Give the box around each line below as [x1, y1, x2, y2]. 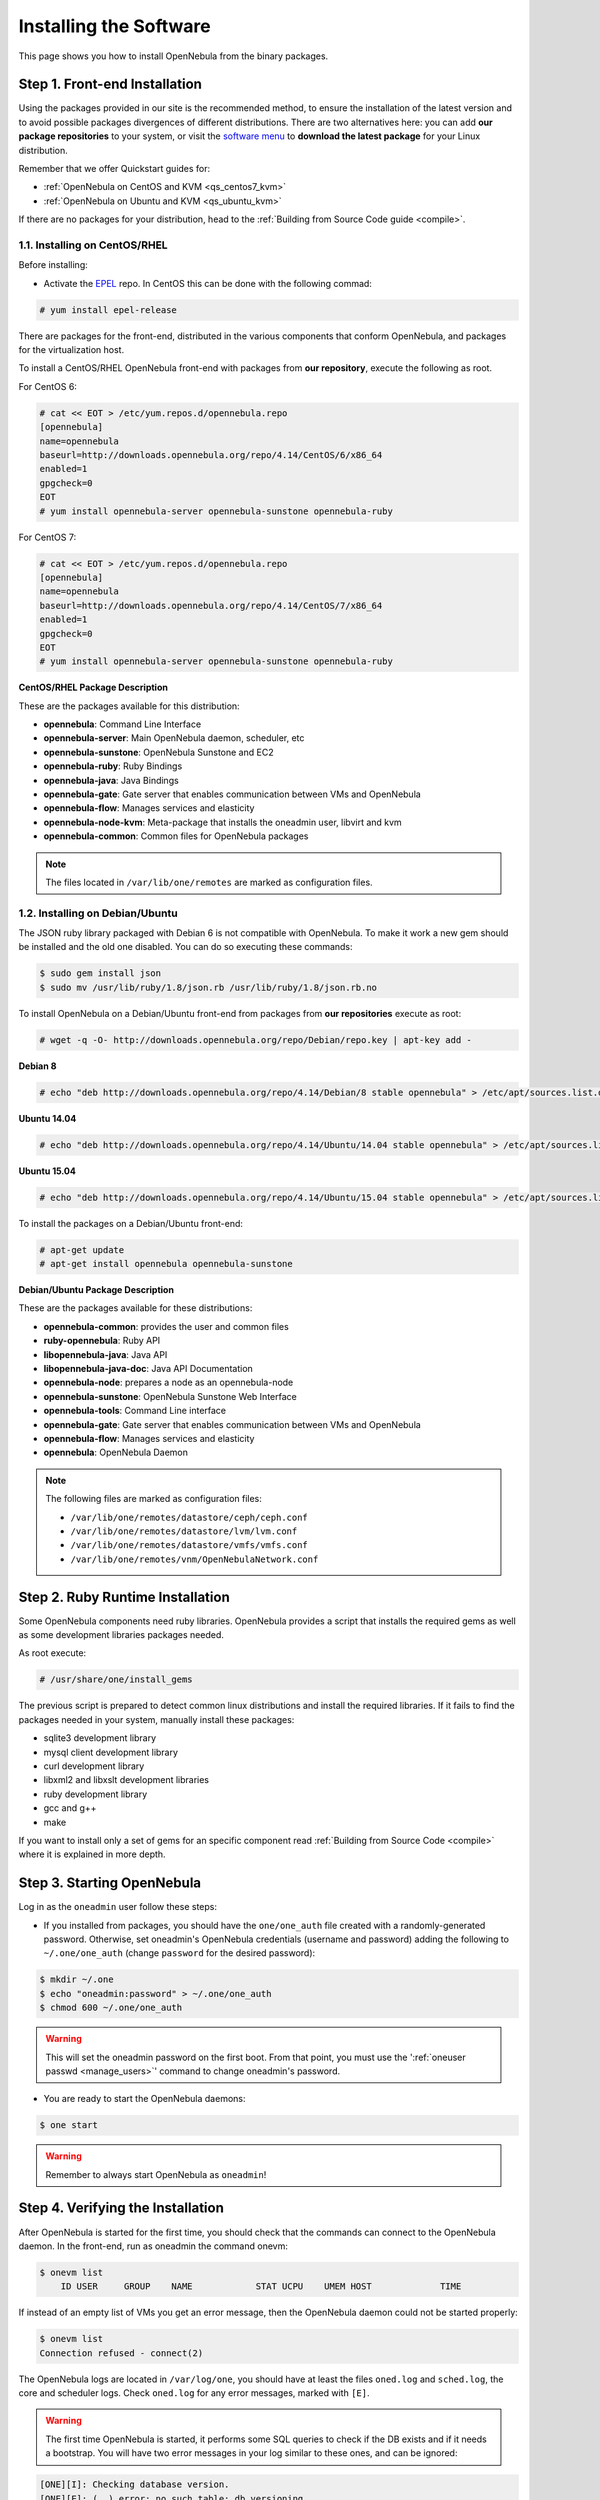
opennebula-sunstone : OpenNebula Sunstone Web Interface [43, 1390, 297, 1402]
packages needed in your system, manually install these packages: [18, 1713, 295, 1725]
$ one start [39, 2120, 99, 2131]
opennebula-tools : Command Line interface [43, 1405, 227, 1417]
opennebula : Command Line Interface [43, 718, 202, 730]
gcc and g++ [43, 1802, 97, 1814]
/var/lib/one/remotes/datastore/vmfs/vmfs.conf [70, 1540, 309, 1551]
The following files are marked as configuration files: [45, 1493, 262, 1505]
